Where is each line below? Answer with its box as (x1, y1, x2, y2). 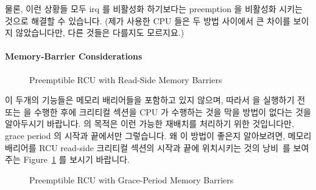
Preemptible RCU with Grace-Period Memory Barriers (29, 173, 234, 186)
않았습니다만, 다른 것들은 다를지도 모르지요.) (15, 26, 184, 39)
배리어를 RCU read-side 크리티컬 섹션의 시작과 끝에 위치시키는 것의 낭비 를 (5, 141, 290, 154)
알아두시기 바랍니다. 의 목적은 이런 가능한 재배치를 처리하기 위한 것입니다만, (5, 117, 294, 130)
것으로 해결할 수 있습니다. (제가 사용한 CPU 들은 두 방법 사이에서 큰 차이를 (5, 14, 290, 27)
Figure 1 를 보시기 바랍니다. (23, 153, 130, 166)
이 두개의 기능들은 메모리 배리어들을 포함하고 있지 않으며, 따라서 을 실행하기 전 (5, 93, 306, 106)
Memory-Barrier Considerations (5, 50, 142, 63)
